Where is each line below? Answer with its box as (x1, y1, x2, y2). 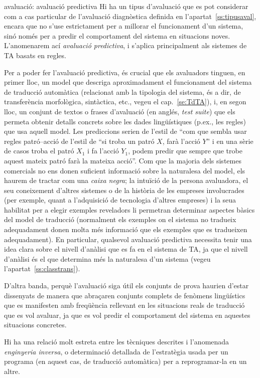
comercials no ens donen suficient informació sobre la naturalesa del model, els (4, 165, 245, 175)
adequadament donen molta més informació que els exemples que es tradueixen (4, 224, 247, 235)
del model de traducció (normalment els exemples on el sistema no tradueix (4, 214, 236, 225)
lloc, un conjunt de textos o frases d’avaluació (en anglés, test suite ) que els (4, 106, 235, 116)
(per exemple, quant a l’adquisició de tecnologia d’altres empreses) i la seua (4, 195, 236, 205)
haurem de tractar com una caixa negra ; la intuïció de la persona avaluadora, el (4, 175, 248, 185)
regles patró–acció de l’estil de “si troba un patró (4, 135, 155, 146)
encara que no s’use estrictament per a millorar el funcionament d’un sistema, (4, 21, 243, 31)
